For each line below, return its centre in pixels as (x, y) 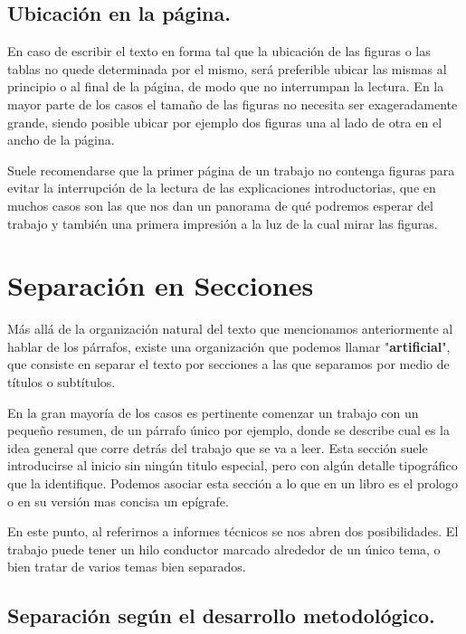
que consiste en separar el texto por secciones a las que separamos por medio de (228, 364)
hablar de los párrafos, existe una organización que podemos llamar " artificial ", (229, 346)
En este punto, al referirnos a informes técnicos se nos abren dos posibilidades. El (233, 531)
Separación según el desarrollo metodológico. (221, 615)
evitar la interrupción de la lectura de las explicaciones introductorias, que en (222, 188)
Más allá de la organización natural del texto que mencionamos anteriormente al (230, 329)
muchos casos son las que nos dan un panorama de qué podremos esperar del (220, 205)
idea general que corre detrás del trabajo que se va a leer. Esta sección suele (218, 447)
